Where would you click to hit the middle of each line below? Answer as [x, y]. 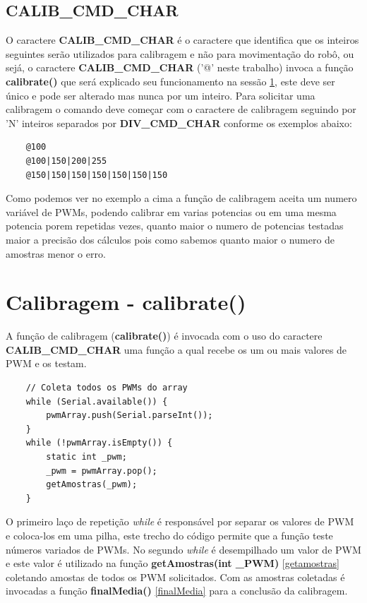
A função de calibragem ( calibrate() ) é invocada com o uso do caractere [164, 336]
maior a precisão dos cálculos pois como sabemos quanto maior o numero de [170, 239]
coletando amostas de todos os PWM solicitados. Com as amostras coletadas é [175, 577]
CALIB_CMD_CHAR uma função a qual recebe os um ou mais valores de [176, 349]
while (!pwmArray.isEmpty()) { [99, 443]
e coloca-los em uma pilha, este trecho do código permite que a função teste [169, 535]
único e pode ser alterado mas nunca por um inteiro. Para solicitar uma [161, 95]
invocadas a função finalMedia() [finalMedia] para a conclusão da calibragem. [177, 591]
